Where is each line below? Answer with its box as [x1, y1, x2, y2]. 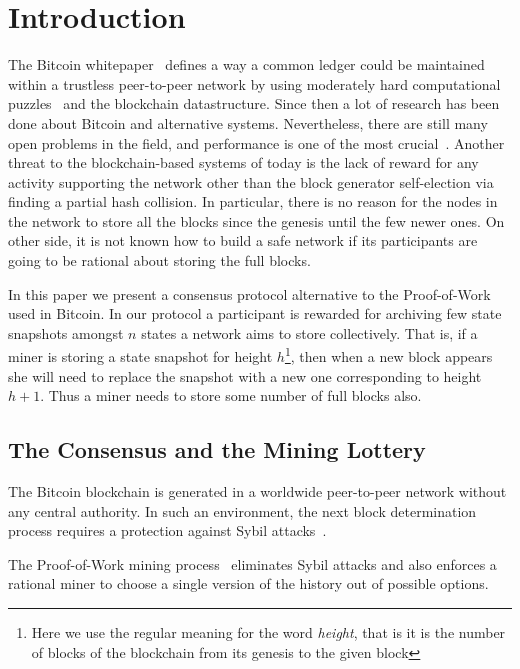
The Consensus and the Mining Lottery [8, 434, 426, 465]
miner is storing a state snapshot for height [8, 346, 273, 367]
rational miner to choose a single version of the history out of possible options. [8, 573, 489, 594]
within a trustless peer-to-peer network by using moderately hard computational [8, 73, 501, 94]
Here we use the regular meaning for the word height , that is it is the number [31, 622, 506, 643]
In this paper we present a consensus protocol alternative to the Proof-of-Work [8, 283, 491, 304]
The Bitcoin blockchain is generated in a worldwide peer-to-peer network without [8, 481, 507, 502]
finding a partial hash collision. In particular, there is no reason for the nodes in [8, 191, 498, 212]
